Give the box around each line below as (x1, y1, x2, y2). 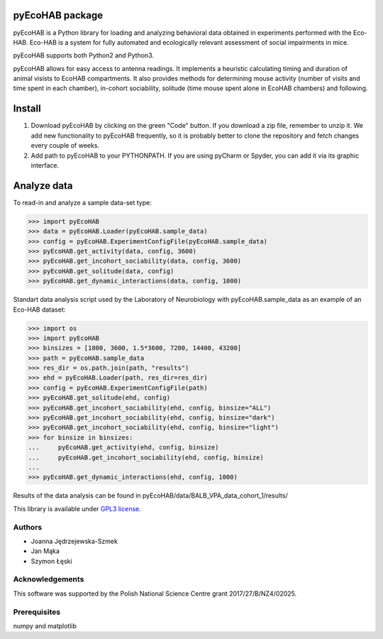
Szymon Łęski (30, 557, 72, 565)
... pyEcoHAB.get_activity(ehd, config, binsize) (28, 444, 219, 452)
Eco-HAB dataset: (13, 305, 66, 314)
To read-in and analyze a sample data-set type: (13, 198, 152, 207)
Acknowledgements (13, 574, 84, 584)
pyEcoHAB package (13, 9, 103, 21)
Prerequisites (13, 607, 60, 617)
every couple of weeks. (30, 141, 99, 150)
